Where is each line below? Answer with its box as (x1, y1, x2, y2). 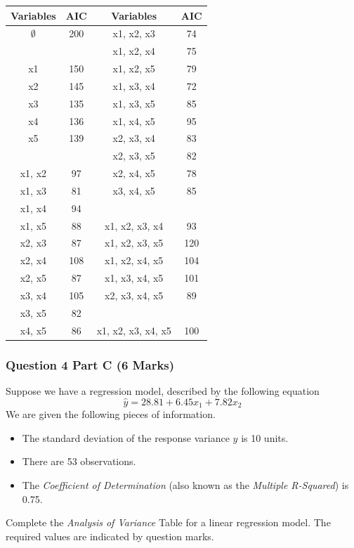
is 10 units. (241, 430, 289, 445)
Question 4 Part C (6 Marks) (6, 355, 175, 373)
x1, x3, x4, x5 (105, 270, 164, 285)
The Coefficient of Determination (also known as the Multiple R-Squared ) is (22, 478, 349, 492)
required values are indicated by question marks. (6, 528, 214, 543)
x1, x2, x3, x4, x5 (96, 322, 171, 337)
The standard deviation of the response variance (22, 430, 230, 445)
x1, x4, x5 (112, 113, 155, 128)
